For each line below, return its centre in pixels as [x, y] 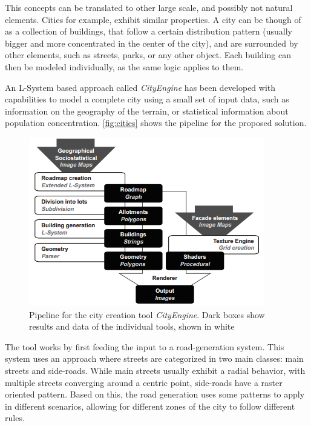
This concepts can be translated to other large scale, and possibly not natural [149, 7]
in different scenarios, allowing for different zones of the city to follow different [150, 406]
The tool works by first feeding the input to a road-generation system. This [145, 346]
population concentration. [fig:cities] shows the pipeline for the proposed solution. [156, 123]
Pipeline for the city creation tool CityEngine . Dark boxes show [147, 314]
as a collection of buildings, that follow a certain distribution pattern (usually [149, 31]
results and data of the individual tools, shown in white [132, 326]
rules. [15, 418]
